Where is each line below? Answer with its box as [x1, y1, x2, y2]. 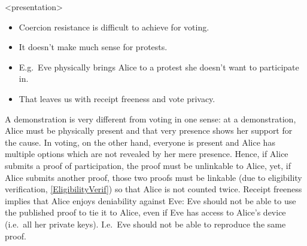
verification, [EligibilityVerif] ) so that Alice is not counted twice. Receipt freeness [5, 183, 302, 195]
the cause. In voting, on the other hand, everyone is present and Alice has [5, 136, 275, 148]
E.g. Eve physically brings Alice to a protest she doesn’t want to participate [19, 60, 299, 73]
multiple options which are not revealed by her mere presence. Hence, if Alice [5, 147, 288, 160]
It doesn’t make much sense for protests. [19, 41, 168, 53]
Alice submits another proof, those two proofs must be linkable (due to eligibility [5, 171, 302, 183]
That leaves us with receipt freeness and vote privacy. [19, 92, 215, 104]
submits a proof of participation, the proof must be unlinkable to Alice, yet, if [5, 159, 291, 171]
